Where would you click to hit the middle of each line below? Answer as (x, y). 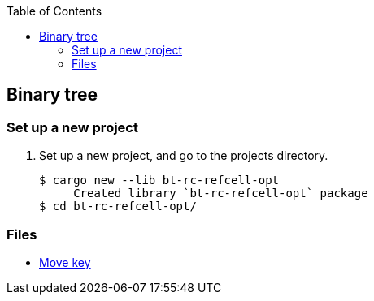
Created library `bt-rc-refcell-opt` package (221, 193)
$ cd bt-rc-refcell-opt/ (118, 206)
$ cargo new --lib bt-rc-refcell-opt (159, 181)
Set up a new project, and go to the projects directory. (184, 156)
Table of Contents (54, 11)
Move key (65, 262)
